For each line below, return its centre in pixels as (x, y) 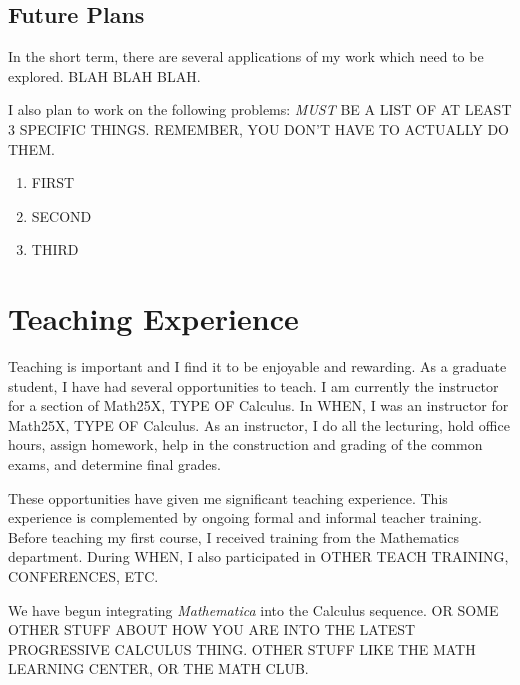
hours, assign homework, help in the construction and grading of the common (245, 444)
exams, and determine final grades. (114, 464)
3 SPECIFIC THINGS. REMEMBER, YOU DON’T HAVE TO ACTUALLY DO (259, 128)
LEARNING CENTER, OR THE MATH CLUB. (158, 668)
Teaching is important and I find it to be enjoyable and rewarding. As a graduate (257, 366)
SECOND (61, 215)
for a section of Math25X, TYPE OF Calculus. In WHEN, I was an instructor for (258, 405)
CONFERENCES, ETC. (83, 576)
